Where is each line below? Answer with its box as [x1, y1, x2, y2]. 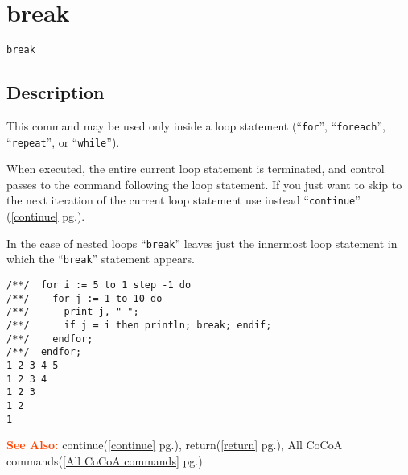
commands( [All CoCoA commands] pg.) [6, 452, 203, 469]
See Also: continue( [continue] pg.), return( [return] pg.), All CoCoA [6, 436, 343, 453]
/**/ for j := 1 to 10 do [6, 292, 163, 304]
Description [6, 80, 105, 105]
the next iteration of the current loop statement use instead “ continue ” [6, 192, 361, 209]
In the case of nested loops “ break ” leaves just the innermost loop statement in [6, 234, 398, 251]
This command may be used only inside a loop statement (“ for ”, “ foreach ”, [6, 117, 385, 134]
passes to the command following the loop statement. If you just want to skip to [6, 176, 402, 192]
